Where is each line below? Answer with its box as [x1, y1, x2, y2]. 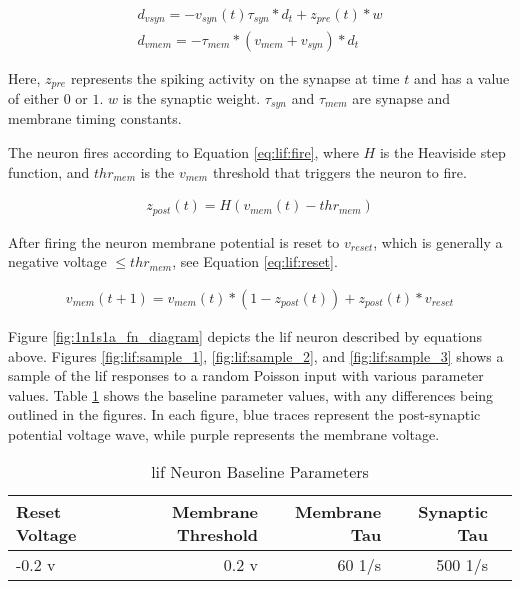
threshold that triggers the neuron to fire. [212, 161, 467, 182]
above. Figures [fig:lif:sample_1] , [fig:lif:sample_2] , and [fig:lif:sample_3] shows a [8, 345, 504, 366]
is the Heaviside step [379, 142, 506, 163]
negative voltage [8, 251, 107, 272]
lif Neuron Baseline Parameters [151, 460, 369, 484]
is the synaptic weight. [122, 87, 261, 108]
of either [8, 87, 59, 108]
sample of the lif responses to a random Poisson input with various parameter [8, 365, 484, 386]
